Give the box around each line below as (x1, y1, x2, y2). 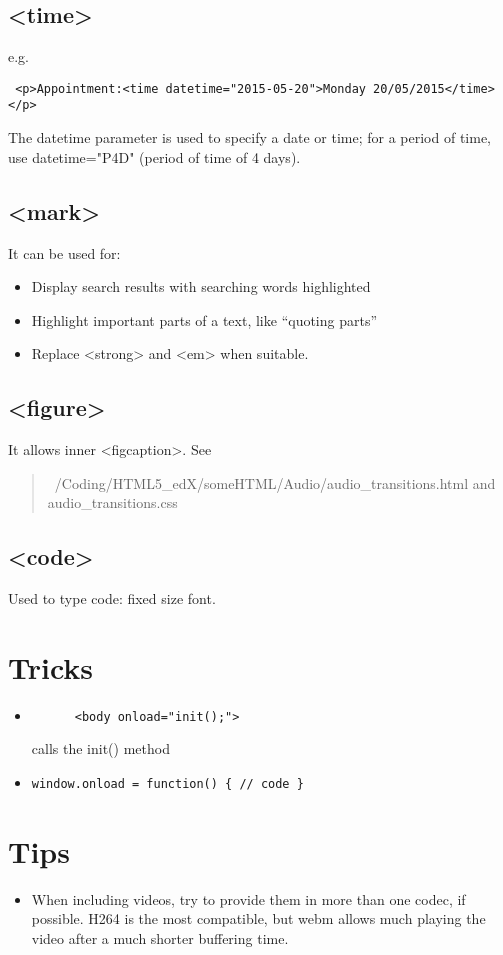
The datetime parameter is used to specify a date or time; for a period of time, (8, 127, 491, 148)
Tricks (8, 646, 94, 687)
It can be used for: (8, 242, 121, 263)
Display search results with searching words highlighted (31, 276, 371, 297)
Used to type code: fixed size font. (8, 588, 216, 609)
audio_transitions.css (47, 492, 178, 513)
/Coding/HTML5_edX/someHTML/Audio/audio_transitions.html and (54, 472, 496, 493)
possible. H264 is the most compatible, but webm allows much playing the (31, 908, 486, 929)
